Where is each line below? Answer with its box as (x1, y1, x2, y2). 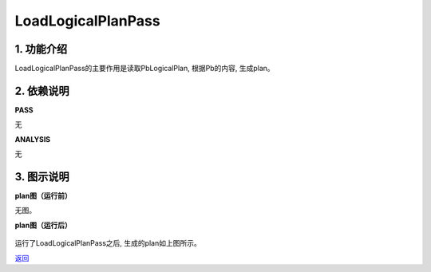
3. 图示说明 (14, 170, 69, 183)
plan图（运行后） (14, 220, 72, 230)
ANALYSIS (14, 134, 51, 144)
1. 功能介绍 (14, 42, 68, 56)
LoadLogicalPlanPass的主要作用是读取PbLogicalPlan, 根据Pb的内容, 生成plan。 (14, 64, 275, 73)
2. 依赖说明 (14, 84, 69, 97)
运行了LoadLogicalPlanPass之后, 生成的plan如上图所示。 (14, 238, 201, 248)
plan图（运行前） (14, 191, 72, 201)
